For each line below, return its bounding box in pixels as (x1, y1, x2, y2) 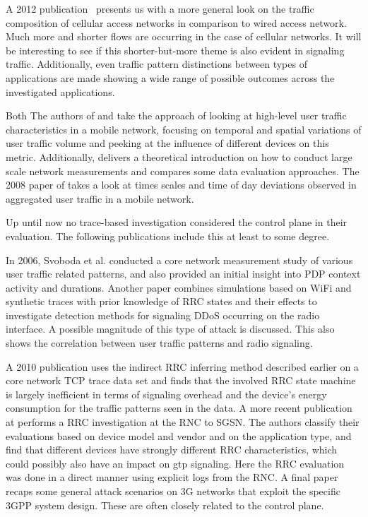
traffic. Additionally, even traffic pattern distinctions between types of (6, 57, 307, 71)
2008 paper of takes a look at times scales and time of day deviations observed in (6, 177, 357, 192)
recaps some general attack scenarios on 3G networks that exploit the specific (6, 484, 340, 498)
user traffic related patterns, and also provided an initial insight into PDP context (6, 266, 361, 281)
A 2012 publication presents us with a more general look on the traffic (6, 1, 314, 16)
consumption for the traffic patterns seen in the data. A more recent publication (6, 400, 352, 415)
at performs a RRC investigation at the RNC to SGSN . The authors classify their (6, 415, 360, 429)
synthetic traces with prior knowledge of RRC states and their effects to (6, 294, 317, 309)
